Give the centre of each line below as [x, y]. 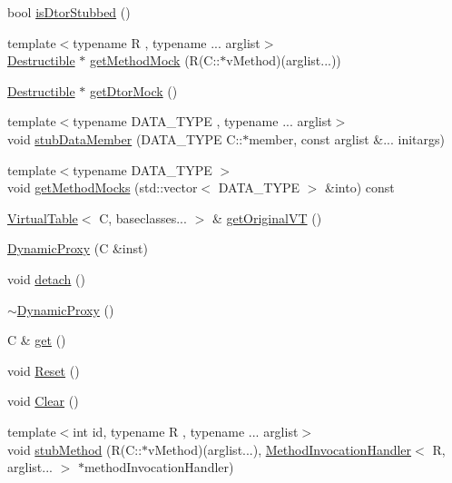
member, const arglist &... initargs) [347, 138]
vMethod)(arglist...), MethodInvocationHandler [280, 449]
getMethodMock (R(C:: [155, 60]
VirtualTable [43, 217]
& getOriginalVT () [267, 217]
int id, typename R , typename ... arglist [186, 431]
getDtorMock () [133, 90]
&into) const [360, 187]
